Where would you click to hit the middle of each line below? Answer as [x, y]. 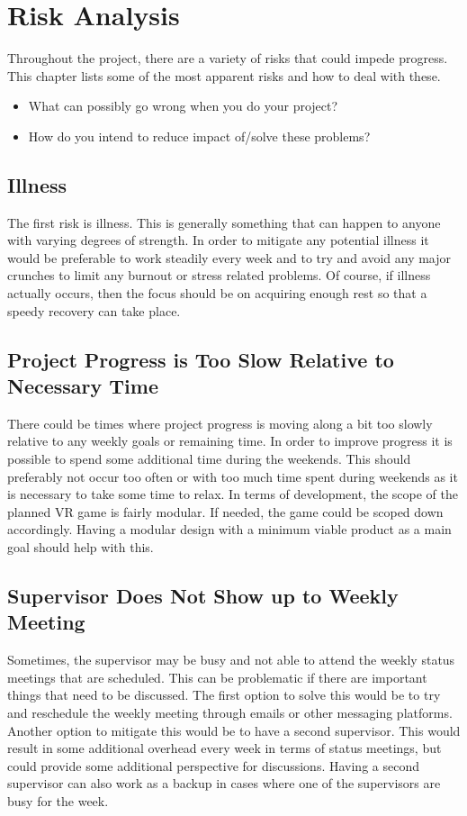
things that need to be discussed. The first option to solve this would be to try [224, 695]
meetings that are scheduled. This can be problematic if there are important [217, 677]
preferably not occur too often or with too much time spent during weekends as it [233, 476]
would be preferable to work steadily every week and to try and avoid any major [229, 257]
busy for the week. [58, 800]
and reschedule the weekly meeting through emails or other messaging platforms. [230, 712]
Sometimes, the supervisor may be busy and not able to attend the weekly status [231, 660]
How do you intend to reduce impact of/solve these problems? [199, 136]
